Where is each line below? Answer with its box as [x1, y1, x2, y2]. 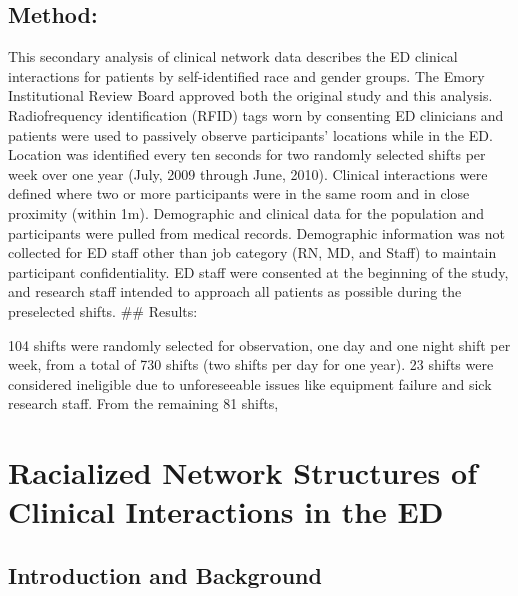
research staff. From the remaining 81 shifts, [8, 393, 279, 414]
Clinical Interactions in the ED [8, 491, 444, 532]
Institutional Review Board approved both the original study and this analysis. [8, 85, 493, 106]
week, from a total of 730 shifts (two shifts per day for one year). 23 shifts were [8, 354, 494, 375]
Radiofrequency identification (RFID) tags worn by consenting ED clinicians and [8, 104, 504, 125]
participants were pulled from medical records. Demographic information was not [8, 222, 505, 243]
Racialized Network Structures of [8, 452, 477, 493]
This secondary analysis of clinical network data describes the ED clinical [8, 46, 458, 67]
